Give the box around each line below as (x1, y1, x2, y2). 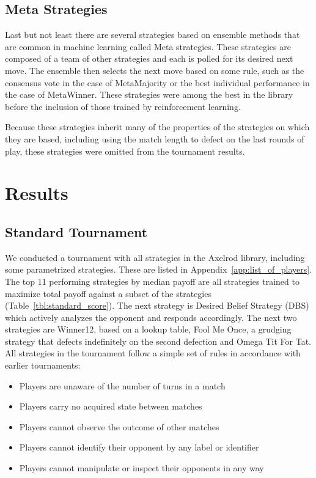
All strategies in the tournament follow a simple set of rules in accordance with (5, 347, 301, 359)
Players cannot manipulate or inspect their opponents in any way (19, 461, 264, 474)
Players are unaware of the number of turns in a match (19, 379, 226, 392)
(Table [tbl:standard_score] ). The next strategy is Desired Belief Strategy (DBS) (5, 299, 309, 312)
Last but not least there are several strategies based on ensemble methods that (5, 28, 300, 41)
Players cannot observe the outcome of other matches (19, 420, 219, 433)
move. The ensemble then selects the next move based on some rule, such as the (5, 64, 304, 76)
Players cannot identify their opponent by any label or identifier (19, 441, 259, 454)
